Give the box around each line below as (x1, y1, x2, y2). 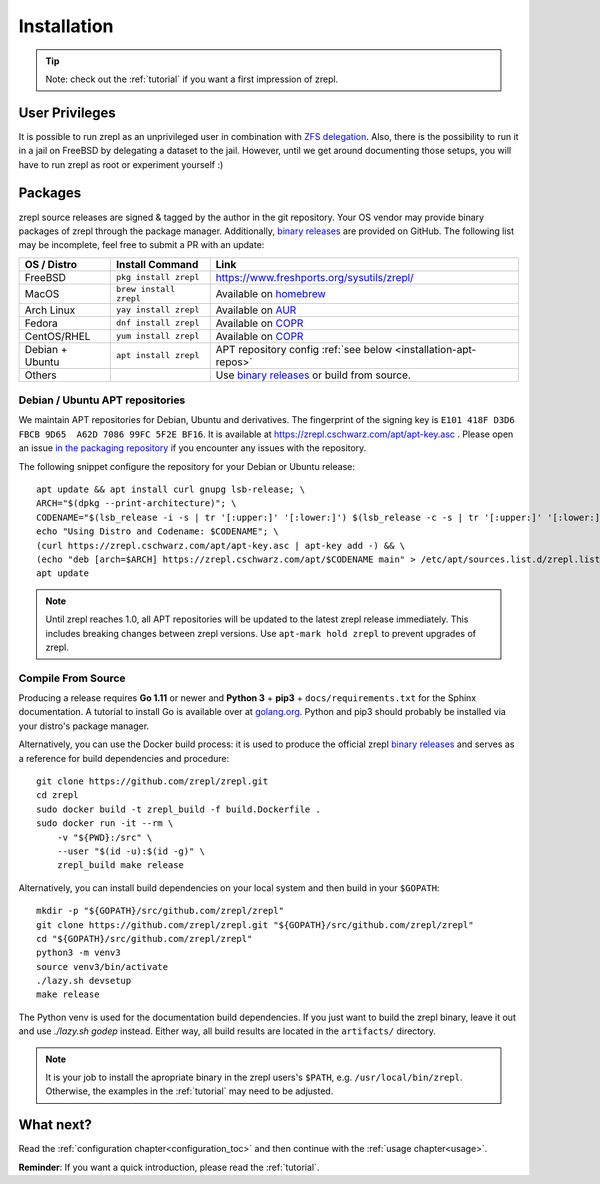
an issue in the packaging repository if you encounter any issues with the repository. (18, 442, 367, 454)
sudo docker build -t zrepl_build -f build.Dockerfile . (36, 803, 322, 815)
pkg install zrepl (116, 272, 200, 283)
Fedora (24, 316, 59, 330)
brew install (116, 283, 175, 294)
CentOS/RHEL (24, 329, 91, 343)
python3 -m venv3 (36, 947, 121, 959)
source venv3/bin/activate (36, 961, 169, 972)
